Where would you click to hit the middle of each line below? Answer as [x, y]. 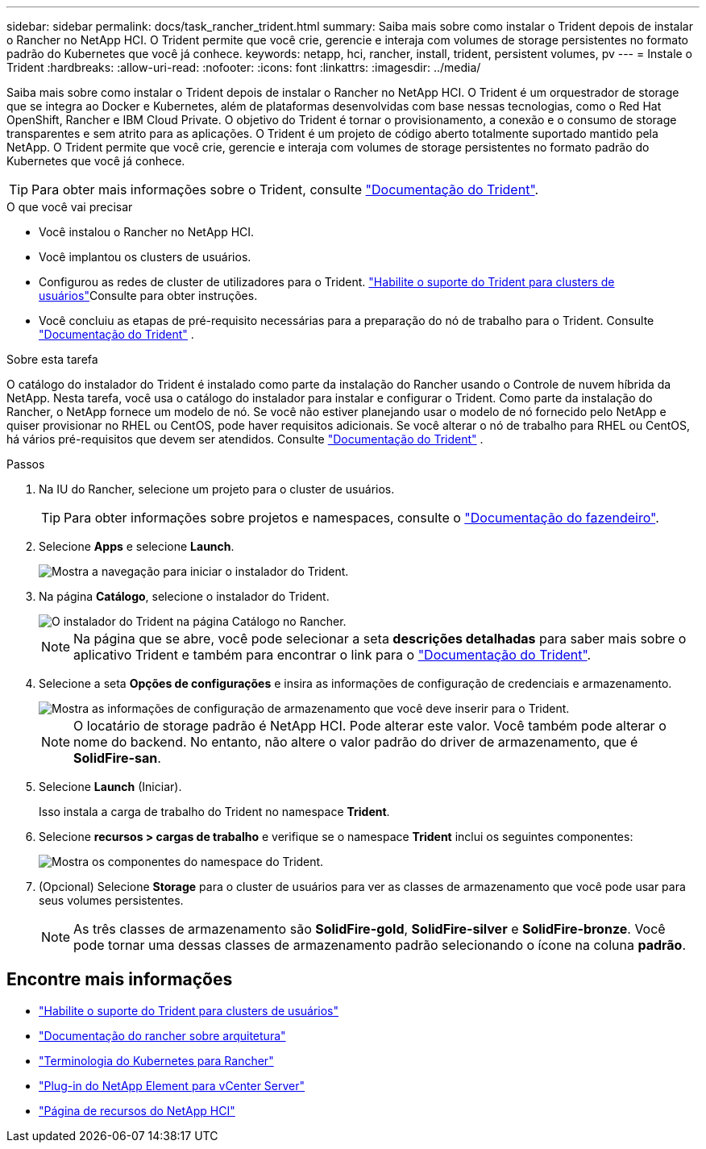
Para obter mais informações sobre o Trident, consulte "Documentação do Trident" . [285, 189]
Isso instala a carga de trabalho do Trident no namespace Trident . [214, 812]
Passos [26, 464]
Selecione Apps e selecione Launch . [137, 546]
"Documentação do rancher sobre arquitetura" [162, 1035]
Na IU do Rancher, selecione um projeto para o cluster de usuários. [217, 489]
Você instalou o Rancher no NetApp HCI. [147, 232]
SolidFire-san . [117, 758]
